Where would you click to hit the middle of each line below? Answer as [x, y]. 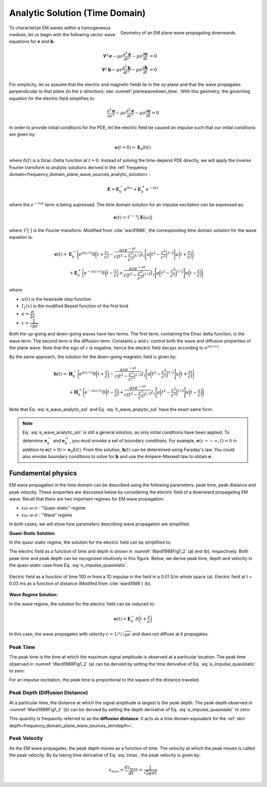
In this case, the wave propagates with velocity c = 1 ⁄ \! [66, 634]
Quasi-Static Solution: [33, 533]
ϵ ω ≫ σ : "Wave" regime [47, 515]
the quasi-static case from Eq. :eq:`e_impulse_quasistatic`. [69, 565]
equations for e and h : [32, 42]
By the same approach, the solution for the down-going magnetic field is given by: [93, 357]
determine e [35, 441]
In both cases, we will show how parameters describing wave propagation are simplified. [100, 524]
